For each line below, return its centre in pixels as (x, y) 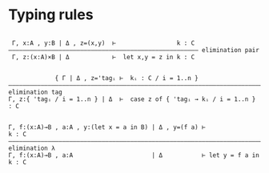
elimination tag (35, 92)
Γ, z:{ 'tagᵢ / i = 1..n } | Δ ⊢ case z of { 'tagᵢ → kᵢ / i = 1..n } (132, 99)
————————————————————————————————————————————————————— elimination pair (134, 50)
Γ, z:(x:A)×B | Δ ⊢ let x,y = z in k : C (103, 57)
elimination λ (32, 148)
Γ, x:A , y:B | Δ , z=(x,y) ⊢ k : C (103, 43)
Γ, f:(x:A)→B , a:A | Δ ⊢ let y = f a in (134, 155)
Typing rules (51, 15)
